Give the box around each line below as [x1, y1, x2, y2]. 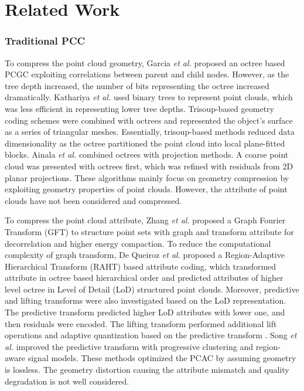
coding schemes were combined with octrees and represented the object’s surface [5, 114, 293, 126]
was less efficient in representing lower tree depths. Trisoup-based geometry [5, 102, 274, 114]
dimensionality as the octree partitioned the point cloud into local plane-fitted [5, 137, 285, 149]
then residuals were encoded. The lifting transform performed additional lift [5, 317, 277, 329]
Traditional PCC [5, 33, 86, 48]
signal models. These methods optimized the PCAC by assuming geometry [28, 352, 296, 364]
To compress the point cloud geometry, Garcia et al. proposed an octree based [5, 56, 285, 69]
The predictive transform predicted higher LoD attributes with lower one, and [5, 306, 285, 318]
